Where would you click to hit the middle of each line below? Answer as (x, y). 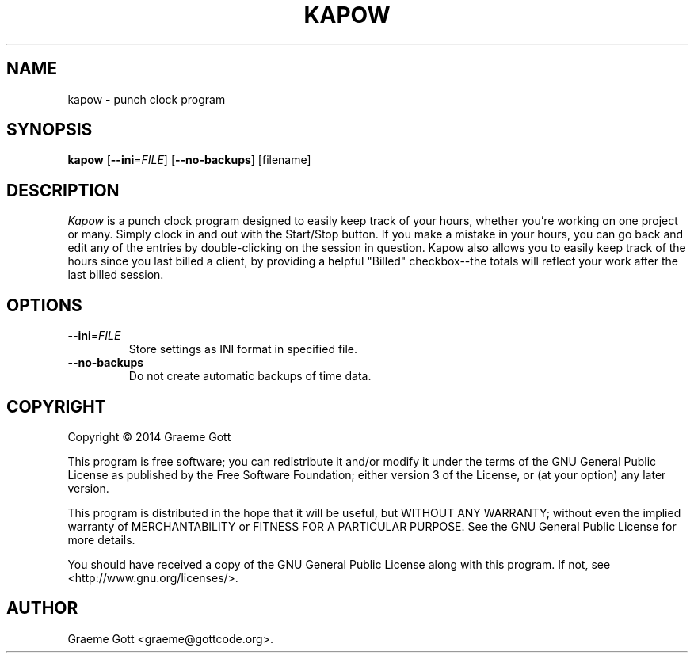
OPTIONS (44, 305)
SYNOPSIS (50, 130)
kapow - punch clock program (147, 99)
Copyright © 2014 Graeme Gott (149, 436)
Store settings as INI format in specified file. (243, 349)
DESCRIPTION (63, 190)
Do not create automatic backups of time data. (250, 376)
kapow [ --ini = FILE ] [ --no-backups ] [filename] (189, 160)
